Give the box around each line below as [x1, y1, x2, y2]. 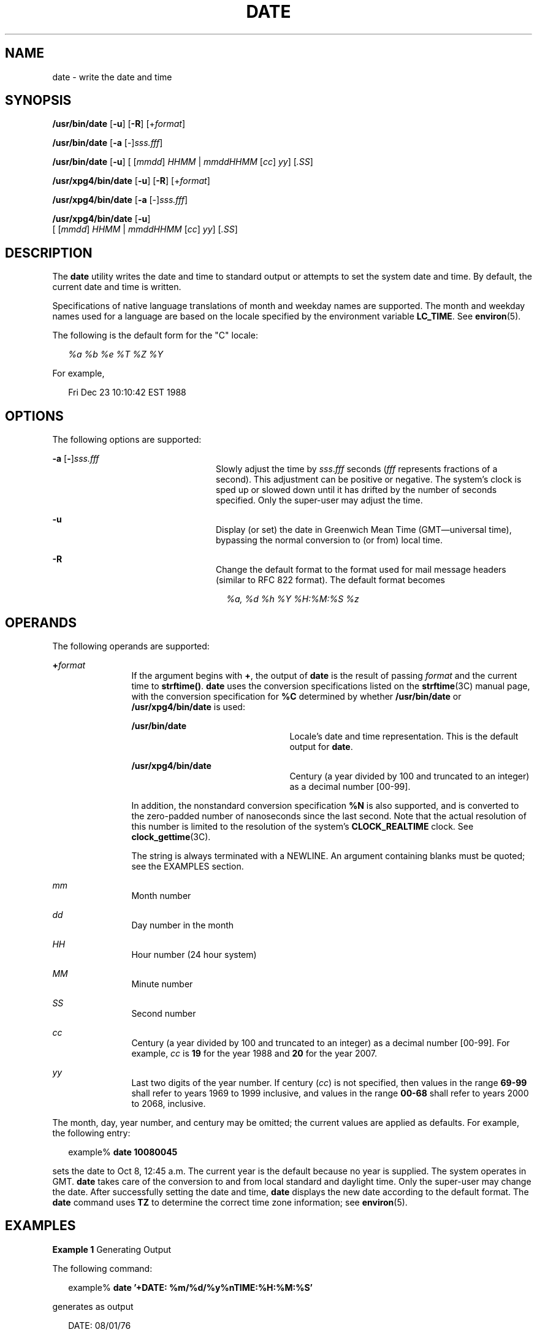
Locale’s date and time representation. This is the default [289, 730, 519, 741]
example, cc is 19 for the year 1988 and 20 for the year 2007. [131, 1047, 378, 1058]
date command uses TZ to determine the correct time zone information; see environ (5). [52, 1196, 408, 1207]
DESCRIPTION [5, 245, 93, 261]
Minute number [131, 978, 193, 989]
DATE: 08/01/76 [68, 1320, 131, 1331]
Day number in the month [131, 919, 234, 930]
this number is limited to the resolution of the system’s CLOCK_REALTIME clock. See [131, 821, 474, 832]
